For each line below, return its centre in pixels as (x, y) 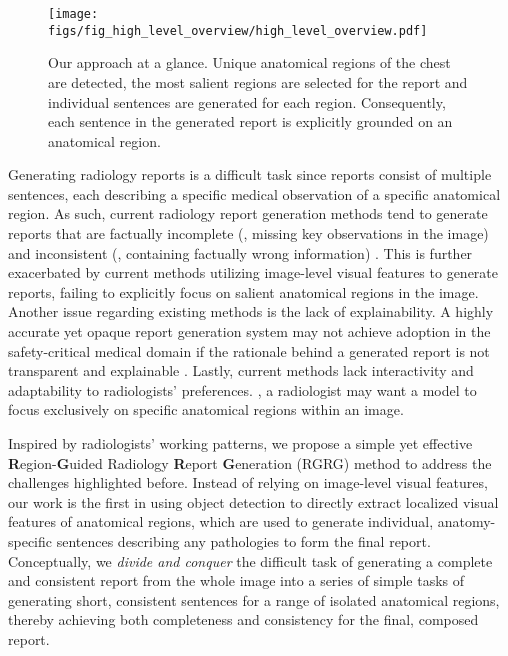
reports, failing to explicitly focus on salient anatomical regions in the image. (243, 291)
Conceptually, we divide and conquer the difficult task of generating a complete (250, 560)
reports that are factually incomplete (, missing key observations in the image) (248, 233)
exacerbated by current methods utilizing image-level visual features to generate (253, 272)
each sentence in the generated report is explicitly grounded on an (250, 121)
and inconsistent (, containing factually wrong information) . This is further (240, 252)
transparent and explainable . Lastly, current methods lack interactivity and (241, 370)
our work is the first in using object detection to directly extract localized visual (253, 501)
